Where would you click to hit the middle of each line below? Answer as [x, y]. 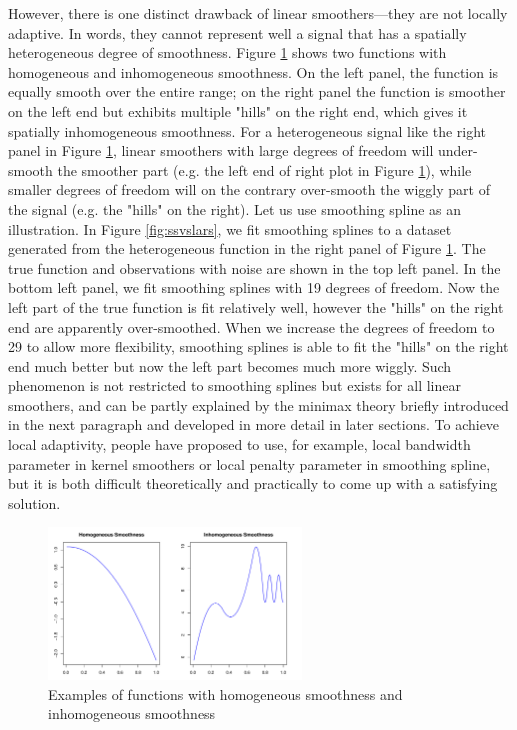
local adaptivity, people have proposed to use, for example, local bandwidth [239, 444]
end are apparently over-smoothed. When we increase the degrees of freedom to [251, 326]
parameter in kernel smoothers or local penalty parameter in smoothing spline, [249, 463]
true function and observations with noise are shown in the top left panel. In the [254, 267]
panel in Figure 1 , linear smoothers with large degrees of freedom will [221, 150]
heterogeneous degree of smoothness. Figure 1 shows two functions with [227, 52]
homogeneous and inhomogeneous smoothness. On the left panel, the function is [253, 71]
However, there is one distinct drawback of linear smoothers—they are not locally [258, 13]
